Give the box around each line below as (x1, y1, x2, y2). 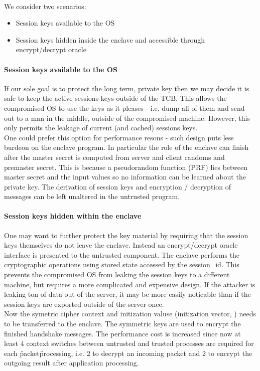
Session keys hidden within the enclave (4, 211, 142, 221)
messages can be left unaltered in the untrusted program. (4, 191, 180, 202)
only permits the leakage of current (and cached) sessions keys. (4, 122, 198, 133)
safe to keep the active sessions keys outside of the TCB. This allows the (4, 93, 227, 103)
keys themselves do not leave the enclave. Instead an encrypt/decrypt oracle (4, 240, 238, 250)
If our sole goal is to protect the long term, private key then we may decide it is (4, 83, 249, 93)
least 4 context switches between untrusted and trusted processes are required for (4, 338, 254, 348)
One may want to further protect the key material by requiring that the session (4, 230, 248, 240)
